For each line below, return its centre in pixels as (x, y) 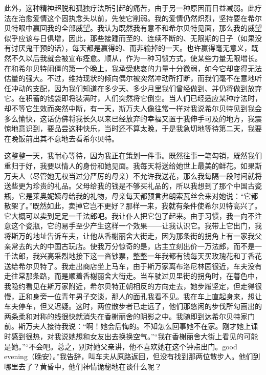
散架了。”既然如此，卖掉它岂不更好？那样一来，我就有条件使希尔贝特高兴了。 (133, 206)
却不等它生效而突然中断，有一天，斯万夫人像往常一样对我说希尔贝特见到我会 (133, 108)
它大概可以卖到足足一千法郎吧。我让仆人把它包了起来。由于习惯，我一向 (126, 215)
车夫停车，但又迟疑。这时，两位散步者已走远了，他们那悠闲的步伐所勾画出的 (133, 306)
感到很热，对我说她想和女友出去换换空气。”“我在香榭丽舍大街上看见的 (127, 336)
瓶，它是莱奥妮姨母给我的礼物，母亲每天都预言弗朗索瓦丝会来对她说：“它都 (131, 195)
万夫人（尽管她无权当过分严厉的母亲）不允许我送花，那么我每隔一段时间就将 (133, 175)
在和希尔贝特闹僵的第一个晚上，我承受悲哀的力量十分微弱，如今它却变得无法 (133, 68)
